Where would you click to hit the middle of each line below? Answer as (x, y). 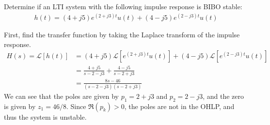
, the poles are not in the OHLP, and (179, 106)
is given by (20, 106)
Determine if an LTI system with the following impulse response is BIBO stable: (123, 6)
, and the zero (223, 96)
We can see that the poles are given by (61, 96)
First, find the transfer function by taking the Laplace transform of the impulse (122, 35)
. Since (76, 106)
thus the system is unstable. (45, 117)
